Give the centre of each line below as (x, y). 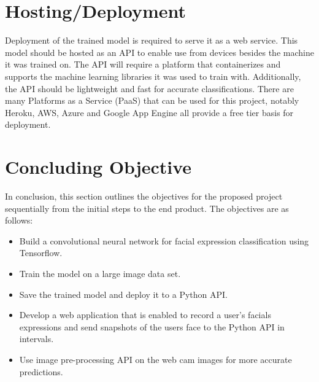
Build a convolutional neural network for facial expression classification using (164, 240)
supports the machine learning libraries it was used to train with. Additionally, (153, 76)
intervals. (37, 339)
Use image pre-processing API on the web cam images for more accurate (156, 359)
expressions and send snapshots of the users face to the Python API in (152, 326)
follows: (19, 220)
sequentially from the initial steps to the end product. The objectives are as (147, 208)
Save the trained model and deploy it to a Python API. (123, 294)
